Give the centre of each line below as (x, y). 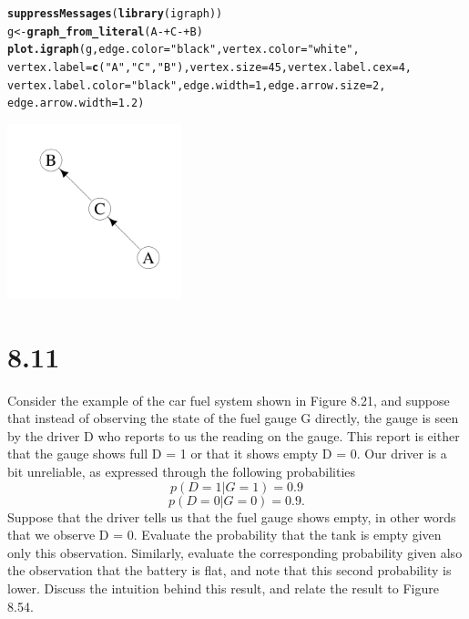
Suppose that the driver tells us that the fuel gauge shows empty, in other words (232, 516)
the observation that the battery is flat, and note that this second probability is (229, 570)
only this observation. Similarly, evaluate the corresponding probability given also (235, 552)
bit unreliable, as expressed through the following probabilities (182, 472)
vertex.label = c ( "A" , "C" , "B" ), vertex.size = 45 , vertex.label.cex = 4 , (210, 67)
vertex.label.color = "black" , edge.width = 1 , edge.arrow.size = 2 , (197, 85)
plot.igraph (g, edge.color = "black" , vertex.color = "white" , (184, 50)
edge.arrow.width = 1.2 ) (76, 103)
